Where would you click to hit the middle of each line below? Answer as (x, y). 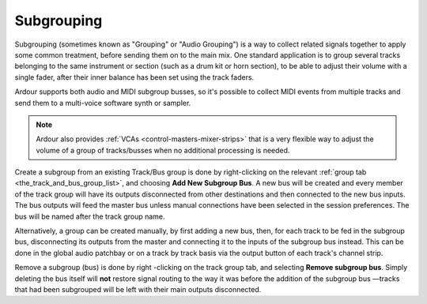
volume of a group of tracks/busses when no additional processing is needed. (163, 150)
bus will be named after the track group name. (90, 216)
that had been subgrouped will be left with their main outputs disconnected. (138, 289)
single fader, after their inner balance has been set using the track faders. (134, 77)
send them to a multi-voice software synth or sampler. (103, 103)
